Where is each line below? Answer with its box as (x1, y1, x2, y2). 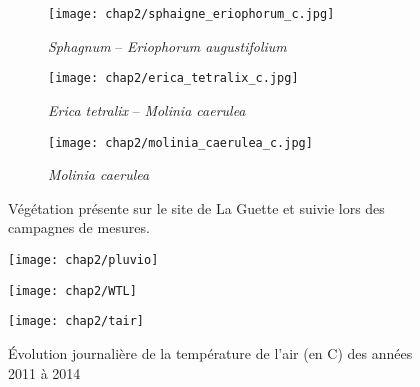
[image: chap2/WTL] (8, 283, 137, 298)
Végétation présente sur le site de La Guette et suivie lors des (8, 197, 385, 218)
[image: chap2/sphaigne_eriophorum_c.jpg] (48, 7, 335, 21)
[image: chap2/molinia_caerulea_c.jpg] (48, 135, 313, 150)
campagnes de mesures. (8, 217, 150, 238)
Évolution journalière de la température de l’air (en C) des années (8, 342, 413, 363)
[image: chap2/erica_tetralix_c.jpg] (48, 71, 299, 86)
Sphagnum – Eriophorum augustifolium (48, 35, 287, 56)
